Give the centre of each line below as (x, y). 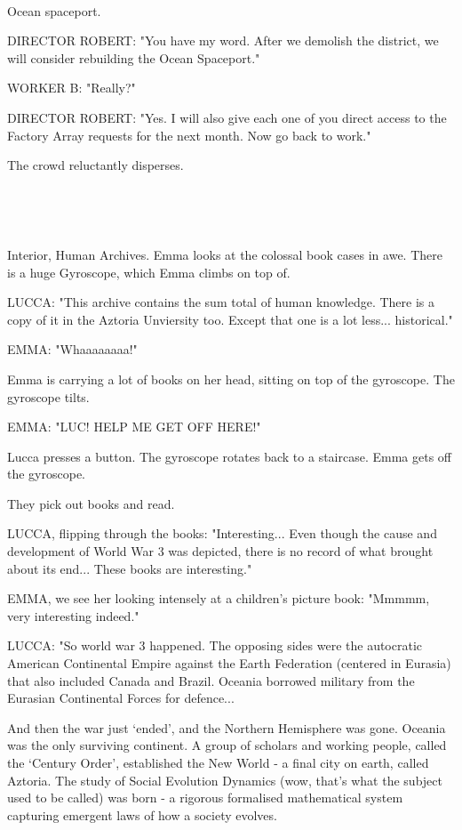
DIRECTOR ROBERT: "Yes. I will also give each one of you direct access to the (227, 117)
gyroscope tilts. (48, 396)
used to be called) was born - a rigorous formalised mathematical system (205, 798)
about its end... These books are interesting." (130, 568)
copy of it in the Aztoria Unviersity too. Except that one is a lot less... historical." (230, 319)
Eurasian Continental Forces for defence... (121, 698)
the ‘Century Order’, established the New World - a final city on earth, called (218, 762)
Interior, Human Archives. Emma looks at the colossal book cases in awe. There (225, 254)
